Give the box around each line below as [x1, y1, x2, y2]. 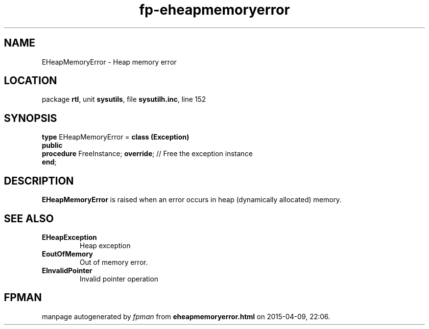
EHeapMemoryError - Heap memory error [42, 57, 177, 66]
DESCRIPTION [4, 174, 74, 187]
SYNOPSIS [4, 112, 57, 124]
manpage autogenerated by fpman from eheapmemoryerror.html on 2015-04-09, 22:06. [42, 312, 331, 321]
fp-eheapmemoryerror [139, 1, 290, 18]
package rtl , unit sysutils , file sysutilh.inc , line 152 [42, 95, 206, 104]
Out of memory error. [79, 258, 148, 266]
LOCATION [4, 74, 57, 87]
